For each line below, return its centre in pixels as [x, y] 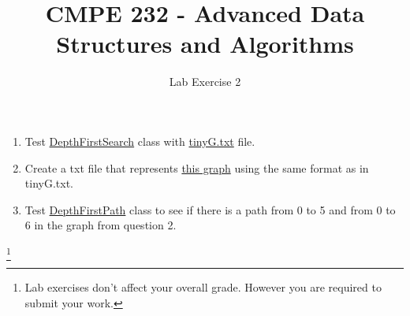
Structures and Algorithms [205, 44]
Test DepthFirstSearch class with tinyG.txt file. [140, 141]
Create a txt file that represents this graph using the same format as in [197, 167]
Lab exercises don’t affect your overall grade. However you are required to [203, 287]
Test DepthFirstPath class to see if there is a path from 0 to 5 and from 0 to [210, 209]
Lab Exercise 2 [205, 82]
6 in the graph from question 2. [101, 225]
